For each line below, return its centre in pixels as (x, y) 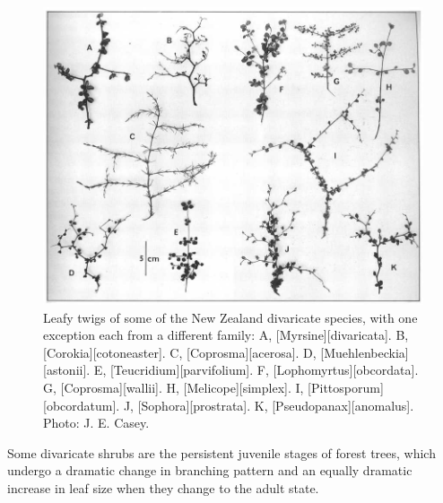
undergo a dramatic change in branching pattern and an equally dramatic (210, 470)
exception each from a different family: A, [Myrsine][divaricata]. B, (226, 335)
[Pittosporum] (346, 388)
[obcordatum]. (82, 405)
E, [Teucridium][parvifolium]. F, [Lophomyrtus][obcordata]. (256, 370)
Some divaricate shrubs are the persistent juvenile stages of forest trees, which (221, 452)
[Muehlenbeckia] (365, 352)
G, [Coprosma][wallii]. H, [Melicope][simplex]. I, (174, 388)
